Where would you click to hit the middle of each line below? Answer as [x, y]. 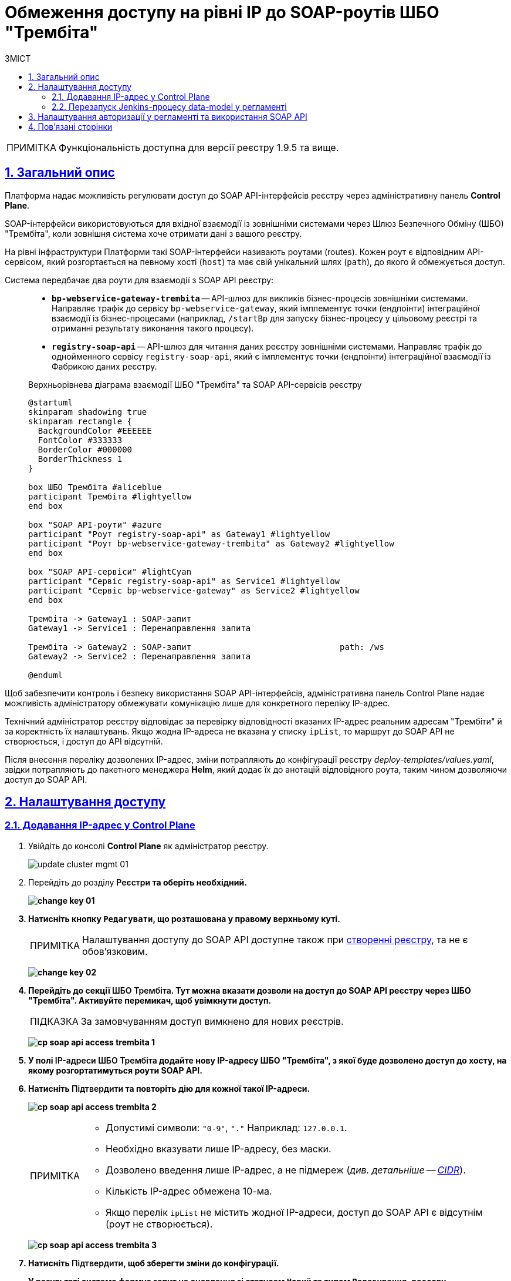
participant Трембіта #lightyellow [110, 496]
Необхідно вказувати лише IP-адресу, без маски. [219, 1148]
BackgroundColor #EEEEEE [95, 430]
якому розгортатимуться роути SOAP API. [115, 1070]
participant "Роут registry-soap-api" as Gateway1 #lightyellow [179, 534]
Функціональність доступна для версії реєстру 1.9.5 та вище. [199, 147]
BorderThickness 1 [80, 459]
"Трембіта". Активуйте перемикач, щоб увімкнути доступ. [150, 1000]
